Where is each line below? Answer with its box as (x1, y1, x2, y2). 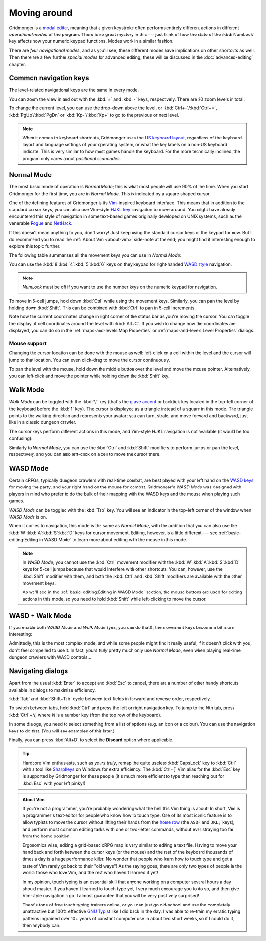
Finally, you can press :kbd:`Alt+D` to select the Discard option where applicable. (9, 737, 174, 743)
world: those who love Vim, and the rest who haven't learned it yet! (22, 870, 159, 876)
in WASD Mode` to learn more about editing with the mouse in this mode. (39, 537, 187, 543)
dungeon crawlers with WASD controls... (9, 654, 92, 660)
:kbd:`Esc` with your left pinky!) (22, 780, 86, 786)
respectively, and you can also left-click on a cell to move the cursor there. (9, 452, 161, 457)
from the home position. (22, 833, 71, 839)
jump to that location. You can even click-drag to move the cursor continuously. (9, 357, 170, 363)
